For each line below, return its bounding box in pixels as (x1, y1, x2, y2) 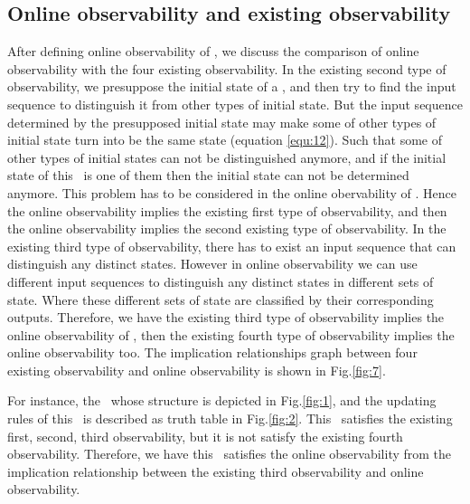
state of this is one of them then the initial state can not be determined (7, 166, 409, 185)
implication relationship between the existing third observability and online (7, 461, 424, 480)
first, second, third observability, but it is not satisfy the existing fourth (7, 426, 403, 445)
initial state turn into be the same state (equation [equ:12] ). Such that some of (7, 130, 443, 149)
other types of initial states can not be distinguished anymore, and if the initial (7, 147, 446, 166)
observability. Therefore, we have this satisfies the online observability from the (7, 444, 452, 463)
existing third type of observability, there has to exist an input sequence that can (7, 236, 456, 255)
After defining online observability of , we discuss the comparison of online (7, 42, 419, 61)
